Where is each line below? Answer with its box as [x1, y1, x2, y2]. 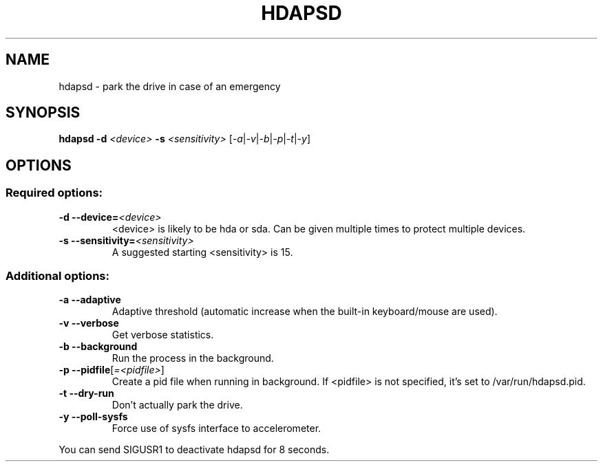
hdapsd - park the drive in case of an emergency [59, 80, 281, 92]
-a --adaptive [59, 294, 121, 306]
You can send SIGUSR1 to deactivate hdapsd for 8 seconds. [59, 444, 330, 456]
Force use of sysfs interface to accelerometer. [112, 422, 321, 435]
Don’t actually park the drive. [112, 399, 243, 411]
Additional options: [6, 269, 109, 283]
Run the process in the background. [112, 352, 274, 365]
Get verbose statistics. [112, 329, 214, 341]
